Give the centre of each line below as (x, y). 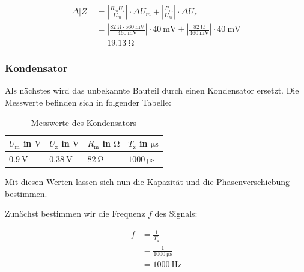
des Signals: (176, 213)
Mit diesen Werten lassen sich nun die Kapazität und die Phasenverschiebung (147, 182)
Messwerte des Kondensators (84, 122)
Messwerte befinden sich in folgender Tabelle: (88, 102)
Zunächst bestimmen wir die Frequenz (75, 213)
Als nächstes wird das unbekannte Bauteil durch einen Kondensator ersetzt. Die (152, 90)
